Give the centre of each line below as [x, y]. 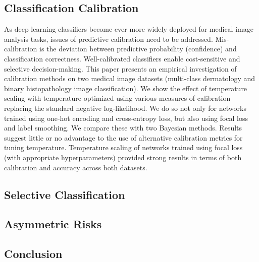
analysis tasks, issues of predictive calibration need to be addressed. [109, 39]
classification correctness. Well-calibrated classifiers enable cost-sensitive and [122, 58]
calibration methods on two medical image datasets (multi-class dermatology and [130, 78]
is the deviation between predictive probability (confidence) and [138, 49]
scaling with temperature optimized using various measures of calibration [117, 98]
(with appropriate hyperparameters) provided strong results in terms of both [123, 157]
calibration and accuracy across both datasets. [76, 167]
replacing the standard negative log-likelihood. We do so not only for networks [125, 108]
